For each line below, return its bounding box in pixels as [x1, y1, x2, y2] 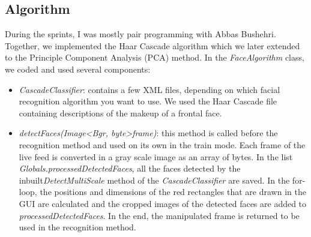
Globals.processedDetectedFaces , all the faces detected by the [19, 162, 241, 175]
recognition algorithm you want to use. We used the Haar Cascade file [19, 95, 277, 107]
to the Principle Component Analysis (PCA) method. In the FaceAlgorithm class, [5, 51, 304, 64]
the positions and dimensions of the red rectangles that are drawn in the [40, 185, 306, 198]
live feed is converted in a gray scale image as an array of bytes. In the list [19, 150, 293, 163]
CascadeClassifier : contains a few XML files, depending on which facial [19, 83, 280, 95]
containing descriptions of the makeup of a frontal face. [19, 106, 222, 119]
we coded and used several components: [5, 62, 151, 75]
